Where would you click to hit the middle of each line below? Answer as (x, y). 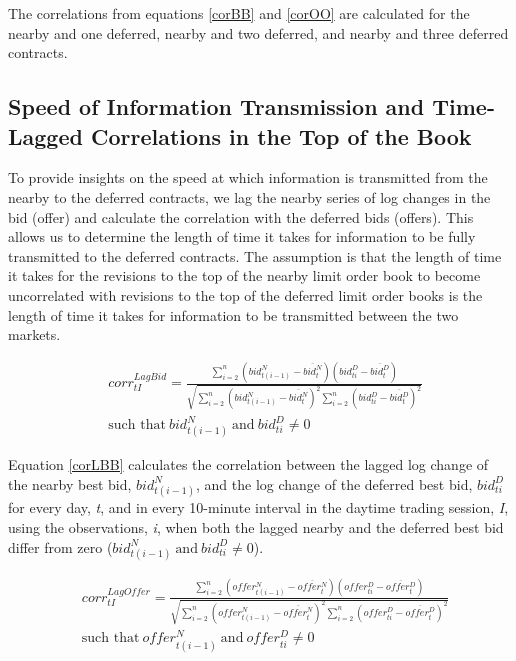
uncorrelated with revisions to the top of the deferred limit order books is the (245, 294)
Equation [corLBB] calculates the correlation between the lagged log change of (248, 464)
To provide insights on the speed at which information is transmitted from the (248, 177)
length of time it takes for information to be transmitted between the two (233, 314)
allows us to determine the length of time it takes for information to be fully (242, 236)
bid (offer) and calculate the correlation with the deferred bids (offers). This (241, 216)
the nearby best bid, (70, 483)
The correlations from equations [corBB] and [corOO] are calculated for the (239, 13)
